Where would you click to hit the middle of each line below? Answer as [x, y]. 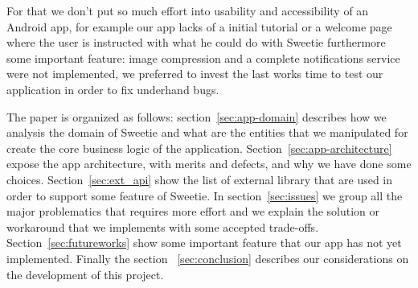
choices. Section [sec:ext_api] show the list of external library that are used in [200, 179]
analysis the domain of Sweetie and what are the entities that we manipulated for [207, 132]
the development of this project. [85, 274]
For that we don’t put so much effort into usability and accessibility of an [188, 10]
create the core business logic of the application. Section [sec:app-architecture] [199, 148]
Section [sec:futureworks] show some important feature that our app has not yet [204, 243]
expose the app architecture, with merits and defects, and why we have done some [209, 164]
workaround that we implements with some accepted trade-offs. [163, 226]
